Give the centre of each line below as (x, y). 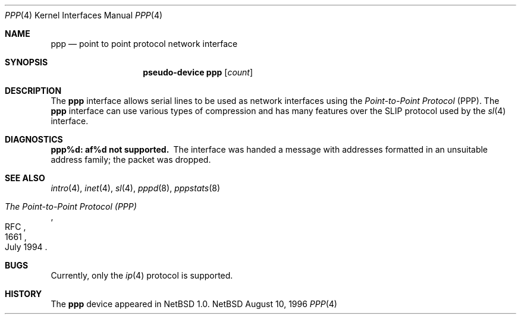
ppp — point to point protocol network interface (144, 44)
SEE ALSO (25, 178)
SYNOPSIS (26, 62)
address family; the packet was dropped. (131, 159)
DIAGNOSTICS (34, 139)
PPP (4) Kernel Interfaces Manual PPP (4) (84, 15)
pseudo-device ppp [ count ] (198, 72)
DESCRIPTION (33, 91)
